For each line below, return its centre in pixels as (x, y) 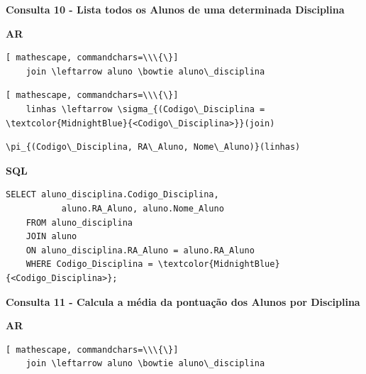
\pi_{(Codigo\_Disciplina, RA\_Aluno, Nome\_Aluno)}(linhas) (153, 147)
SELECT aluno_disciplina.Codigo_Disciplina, (112, 195)
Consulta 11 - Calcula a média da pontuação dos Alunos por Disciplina (183, 301)
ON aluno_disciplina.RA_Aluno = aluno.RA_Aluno (140, 250)
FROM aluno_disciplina (79, 222)
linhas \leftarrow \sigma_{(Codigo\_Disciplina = (145, 109)
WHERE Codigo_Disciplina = (89, 264)
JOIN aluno (51, 237)
